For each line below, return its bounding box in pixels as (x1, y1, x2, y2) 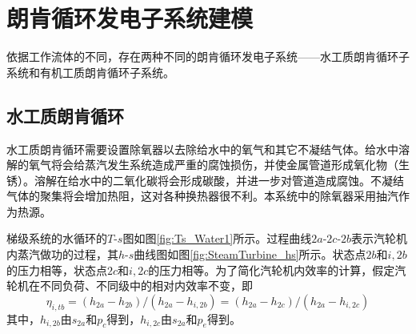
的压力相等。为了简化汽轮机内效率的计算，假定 (148, 261, 395, 278)
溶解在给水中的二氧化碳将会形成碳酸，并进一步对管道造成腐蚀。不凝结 (34, 171, 404, 188)
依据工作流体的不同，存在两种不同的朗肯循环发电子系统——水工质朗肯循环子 (6, 48, 410, 65)
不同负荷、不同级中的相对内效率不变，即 (39, 277, 253, 294)
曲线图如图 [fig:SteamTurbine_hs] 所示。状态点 (134, 246, 366, 263)
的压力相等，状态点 (6, 261, 107, 278)
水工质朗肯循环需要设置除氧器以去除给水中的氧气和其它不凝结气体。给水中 (6, 140, 398, 157)
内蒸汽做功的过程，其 (6, 246, 118, 263)
